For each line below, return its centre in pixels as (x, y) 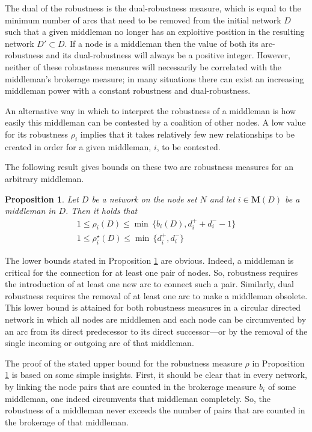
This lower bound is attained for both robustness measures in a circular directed (153, 307)
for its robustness (36, 134)
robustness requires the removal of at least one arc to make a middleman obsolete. (156, 295)
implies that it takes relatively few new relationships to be (187, 134)
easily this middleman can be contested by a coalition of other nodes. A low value (155, 122)
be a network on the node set (144, 199)
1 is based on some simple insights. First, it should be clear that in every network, (156, 375)
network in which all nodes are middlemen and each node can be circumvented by (156, 319)
